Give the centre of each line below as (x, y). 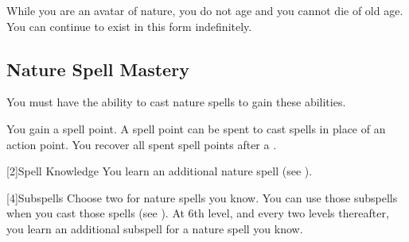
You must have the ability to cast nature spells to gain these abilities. (176, 102)
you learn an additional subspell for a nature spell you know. (155, 228)
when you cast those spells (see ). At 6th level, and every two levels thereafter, (198, 213)
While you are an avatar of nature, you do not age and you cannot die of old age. (205, 10)
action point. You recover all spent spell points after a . (142, 144)
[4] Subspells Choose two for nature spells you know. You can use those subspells (202, 197)
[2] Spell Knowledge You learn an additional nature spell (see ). (160, 171)
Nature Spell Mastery (98, 69)
